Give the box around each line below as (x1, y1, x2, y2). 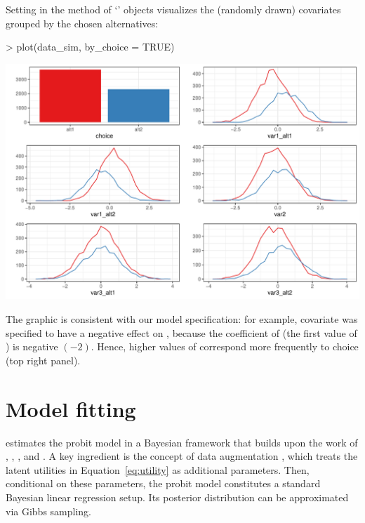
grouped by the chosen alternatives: (6, 15, 159, 30)
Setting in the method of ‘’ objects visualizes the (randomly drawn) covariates (6, 2, 341, 16)
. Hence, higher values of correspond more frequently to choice (91, 339, 359, 354)
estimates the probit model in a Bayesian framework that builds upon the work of (6, 435, 358, 449)
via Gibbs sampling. (6, 503, 91, 518)
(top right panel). (6, 352, 81, 367)
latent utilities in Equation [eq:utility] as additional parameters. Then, (6, 462, 310, 477)
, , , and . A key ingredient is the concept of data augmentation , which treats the (6, 449, 358, 463)
